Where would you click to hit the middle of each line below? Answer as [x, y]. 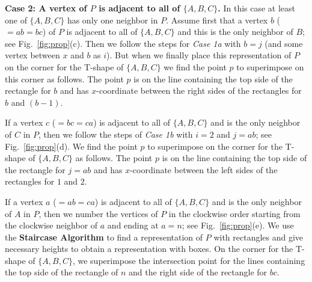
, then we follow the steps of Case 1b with [115, 134]
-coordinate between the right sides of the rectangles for [199, 90]
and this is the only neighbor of [235, 32]
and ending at [133, 225]
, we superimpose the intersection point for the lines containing [189, 260]
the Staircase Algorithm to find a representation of [104, 237]
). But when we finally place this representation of [199, 55]
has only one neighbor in [112, 20]
